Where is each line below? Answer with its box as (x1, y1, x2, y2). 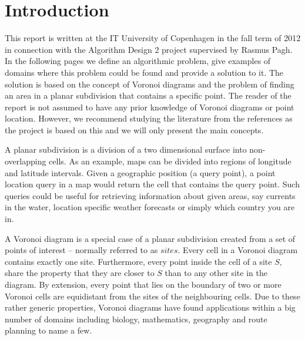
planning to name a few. (5, 324, 92, 336)
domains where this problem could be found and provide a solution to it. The (5, 66, 284, 78)
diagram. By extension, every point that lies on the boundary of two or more (5, 278, 281, 290)
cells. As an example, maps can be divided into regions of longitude (49, 155, 291, 167)
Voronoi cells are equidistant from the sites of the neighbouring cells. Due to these (5, 289, 300, 302)
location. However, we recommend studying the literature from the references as (5, 112, 293, 124)
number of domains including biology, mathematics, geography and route (5, 312, 267, 325)
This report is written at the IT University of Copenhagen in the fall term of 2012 (5, 32, 301, 44)
